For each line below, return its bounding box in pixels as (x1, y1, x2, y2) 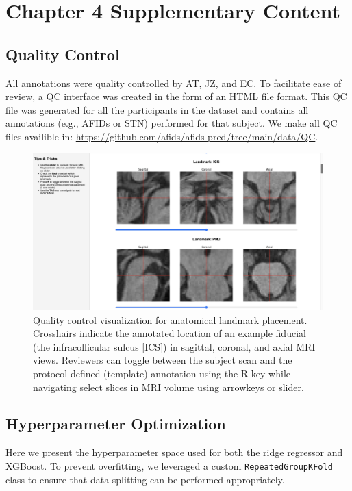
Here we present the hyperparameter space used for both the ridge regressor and (5, 445, 343, 459)
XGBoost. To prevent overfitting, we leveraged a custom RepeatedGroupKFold (5, 458, 333, 473)
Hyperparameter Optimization (5, 413, 226, 434)
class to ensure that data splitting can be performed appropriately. (5, 472, 285, 486)
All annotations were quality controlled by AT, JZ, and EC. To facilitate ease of (5, 75, 342, 90)
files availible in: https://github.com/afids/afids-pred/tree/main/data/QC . (5, 129, 318, 143)
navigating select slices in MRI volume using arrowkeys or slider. (33, 379, 304, 394)
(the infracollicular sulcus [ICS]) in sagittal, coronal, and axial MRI (33, 339, 316, 353)
